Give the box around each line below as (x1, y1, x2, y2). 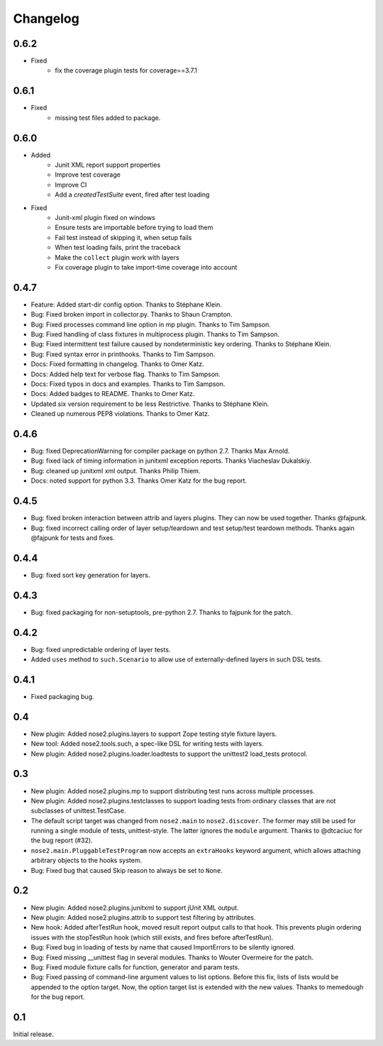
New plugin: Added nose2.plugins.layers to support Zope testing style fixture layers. (30, 730, 277, 738)
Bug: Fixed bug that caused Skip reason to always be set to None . (30, 866, 223, 874)
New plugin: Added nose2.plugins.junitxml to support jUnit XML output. (30, 903, 239, 912)
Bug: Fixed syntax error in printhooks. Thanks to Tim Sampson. (30, 350, 216, 358)
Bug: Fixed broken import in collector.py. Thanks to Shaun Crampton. (30, 310, 233, 319)
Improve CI (55, 180, 87, 189)
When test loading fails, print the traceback (55, 243, 181, 252)
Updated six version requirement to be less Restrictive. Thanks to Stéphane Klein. (30, 400, 270, 408)
